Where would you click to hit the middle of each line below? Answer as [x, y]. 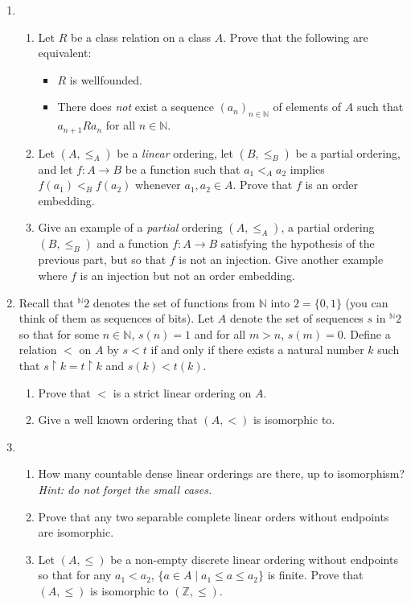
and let [55, 169]
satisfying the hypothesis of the [298, 243]
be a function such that [183, 169]
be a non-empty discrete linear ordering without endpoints [254, 559]
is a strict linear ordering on [182, 392]
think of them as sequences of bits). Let [117, 318]
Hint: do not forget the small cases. [125, 489]
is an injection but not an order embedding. [187, 275]
